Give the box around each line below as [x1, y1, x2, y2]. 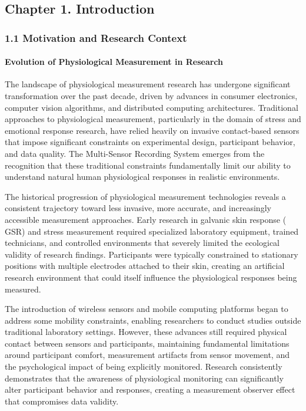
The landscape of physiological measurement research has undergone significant [5, 78, 291, 90]
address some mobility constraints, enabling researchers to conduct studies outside [5, 314, 301, 326]
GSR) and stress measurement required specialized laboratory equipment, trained [5, 225, 299, 237]
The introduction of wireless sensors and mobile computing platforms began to [5, 303, 288, 315]
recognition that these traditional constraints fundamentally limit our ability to [5, 159, 291, 171]
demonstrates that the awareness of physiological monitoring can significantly [5, 371, 284, 384]
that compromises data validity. [5, 394, 119, 407]
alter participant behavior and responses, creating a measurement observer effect [5, 383, 295, 396]
